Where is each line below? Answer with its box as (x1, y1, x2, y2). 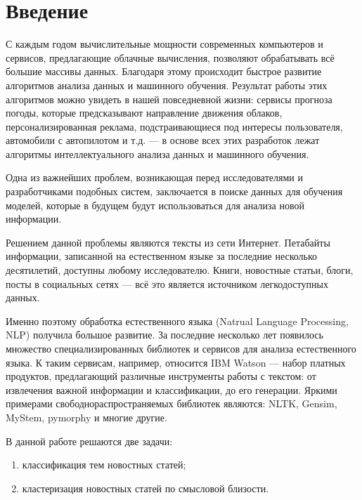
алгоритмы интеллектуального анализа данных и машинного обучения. (6, 146, 309, 161)
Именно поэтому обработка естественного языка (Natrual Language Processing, (6, 313, 349, 328)
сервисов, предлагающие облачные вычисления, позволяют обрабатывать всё (6, 50, 335, 65)
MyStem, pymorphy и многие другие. (6, 409, 167, 424)
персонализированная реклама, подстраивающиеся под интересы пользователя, (6, 119, 343, 133)
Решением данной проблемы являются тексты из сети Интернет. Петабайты (6, 235, 330, 249)
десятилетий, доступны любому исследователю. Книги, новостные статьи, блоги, (6, 263, 354, 277)
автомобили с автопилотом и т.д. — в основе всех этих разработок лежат (6, 133, 320, 147)
